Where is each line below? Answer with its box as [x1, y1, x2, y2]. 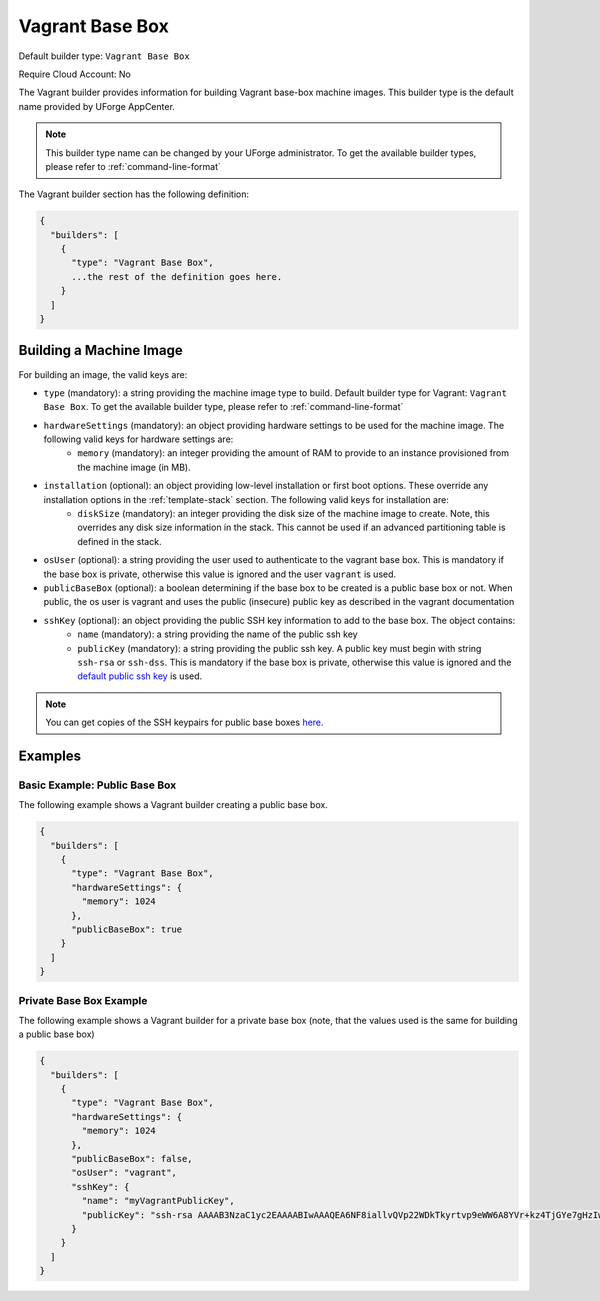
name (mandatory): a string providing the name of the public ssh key [77, 628, 359, 640]
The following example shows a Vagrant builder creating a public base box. [18, 799, 329, 811]
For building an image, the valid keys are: [18, 368, 188, 380]
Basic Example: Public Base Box [18, 778, 177, 792]
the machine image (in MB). [77, 461, 191, 473]
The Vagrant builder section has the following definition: [18, 188, 250, 200]
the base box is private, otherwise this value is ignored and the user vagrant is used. [43, 568, 397, 580]
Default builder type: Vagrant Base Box [18, 50, 190, 62]
